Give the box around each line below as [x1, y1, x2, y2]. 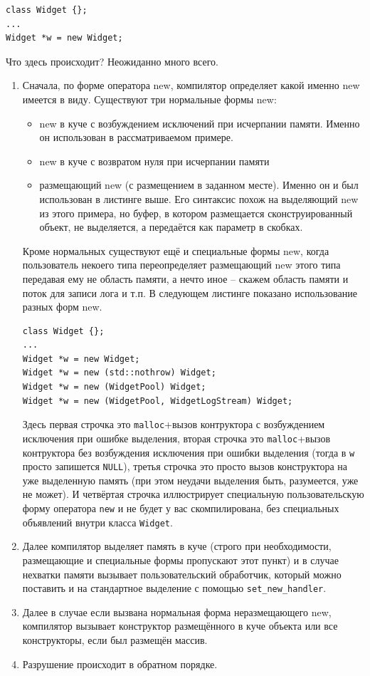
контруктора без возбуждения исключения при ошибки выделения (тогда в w [22, 444, 355, 459]
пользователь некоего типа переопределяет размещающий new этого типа [22, 257, 341, 272]
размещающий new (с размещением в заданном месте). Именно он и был [39, 177, 359, 192]
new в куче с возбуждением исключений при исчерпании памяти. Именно [39, 115, 360, 130]
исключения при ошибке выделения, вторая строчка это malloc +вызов [22, 430, 331, 445]
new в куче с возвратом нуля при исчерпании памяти [39, 153, 270, 168]
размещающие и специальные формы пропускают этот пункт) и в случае [22, 552, 339, 567]
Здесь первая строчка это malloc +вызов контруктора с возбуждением [22, 417, 325, 432]
